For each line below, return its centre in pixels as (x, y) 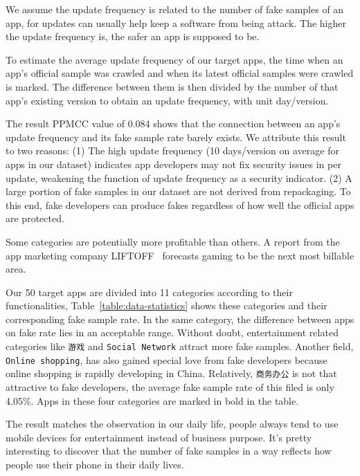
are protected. (35, 218)
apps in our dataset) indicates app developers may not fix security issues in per (173, 164)
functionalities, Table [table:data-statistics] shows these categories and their (166, 305)
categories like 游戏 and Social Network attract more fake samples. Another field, (180, 346)
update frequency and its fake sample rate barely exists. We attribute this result (176, 137)
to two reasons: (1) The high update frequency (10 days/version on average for (172, 150)
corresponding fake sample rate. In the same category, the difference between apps (180, 319)
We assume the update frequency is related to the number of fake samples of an (175, 9)
